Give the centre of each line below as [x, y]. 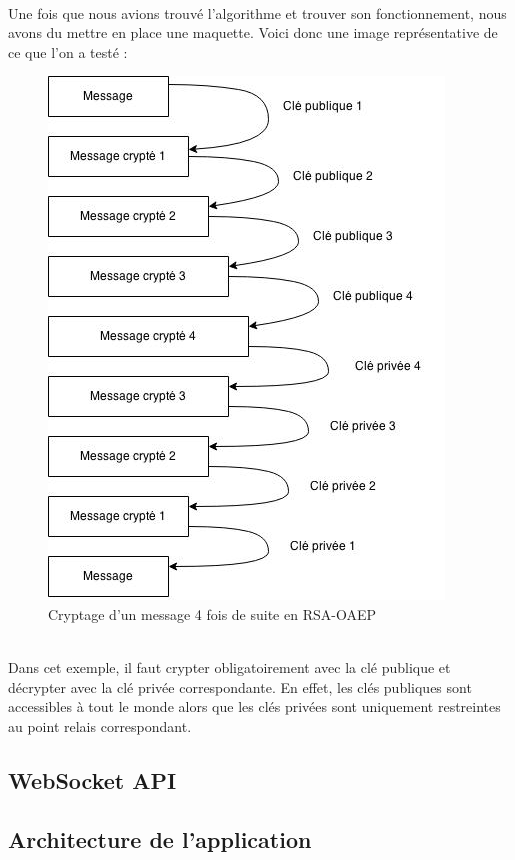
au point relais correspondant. [100, 725]
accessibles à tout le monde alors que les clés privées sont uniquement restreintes [254, 706]
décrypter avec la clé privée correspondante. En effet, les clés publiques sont [240, 686]
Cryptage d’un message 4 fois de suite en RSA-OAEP [212, 613]
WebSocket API [92, 779]
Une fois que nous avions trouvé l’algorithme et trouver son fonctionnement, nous [257, 12]
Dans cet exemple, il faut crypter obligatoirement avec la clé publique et [229, 667]
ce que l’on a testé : [68, 51]
